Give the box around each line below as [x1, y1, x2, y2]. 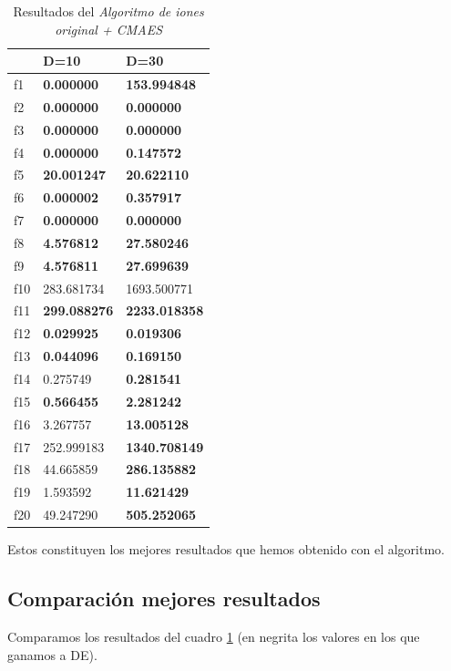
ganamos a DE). [7, 645, 97, 664]
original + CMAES [55, 19, 162, 38]
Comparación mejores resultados [7, 584, 321, 613]
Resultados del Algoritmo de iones [13, 2, 204, 20]
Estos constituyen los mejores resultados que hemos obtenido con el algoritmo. [7, 540, 446, 559]
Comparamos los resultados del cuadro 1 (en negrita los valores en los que [7, 626, 420, 645]
